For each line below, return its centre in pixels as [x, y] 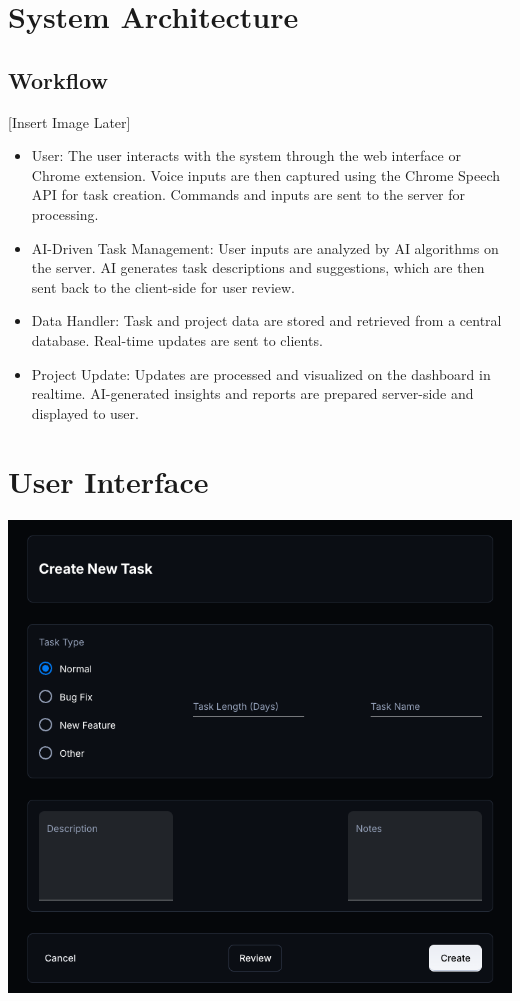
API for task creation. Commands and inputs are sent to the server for [248, 194]
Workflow [58, 79]
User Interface [108, 481]
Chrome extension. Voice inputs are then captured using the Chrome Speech [266, 174]
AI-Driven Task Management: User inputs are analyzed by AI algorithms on [265, 247]
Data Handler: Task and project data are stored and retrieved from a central [266, 320]
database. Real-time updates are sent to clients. [177, 339]
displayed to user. [85, 412]
